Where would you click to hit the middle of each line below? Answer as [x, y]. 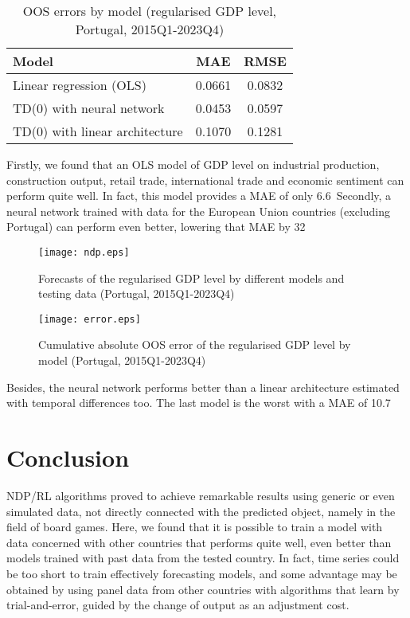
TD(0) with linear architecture [98, 131]
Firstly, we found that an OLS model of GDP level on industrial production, [193, 164]
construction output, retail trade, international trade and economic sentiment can [205, 180]
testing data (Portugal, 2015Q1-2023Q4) [137, 293]
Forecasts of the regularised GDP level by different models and [191, 278]
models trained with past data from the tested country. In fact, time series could [203, 558]
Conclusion [68, 458]
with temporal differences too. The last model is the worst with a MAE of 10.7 [199, 403]
